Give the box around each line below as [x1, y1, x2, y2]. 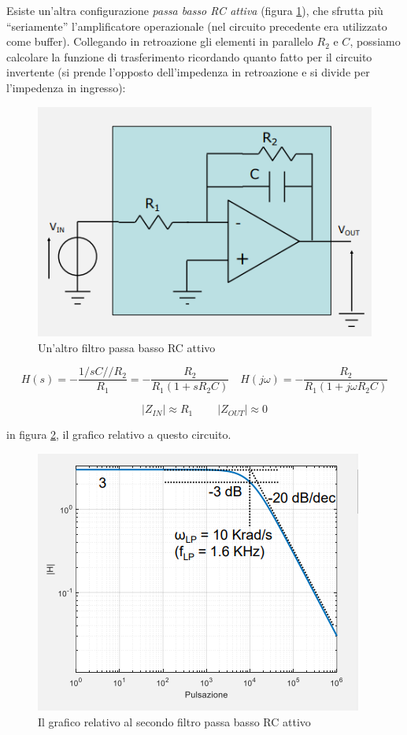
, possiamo [350, 33, 401, 50]
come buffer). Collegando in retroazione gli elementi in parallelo [6, 33, 313, 50]
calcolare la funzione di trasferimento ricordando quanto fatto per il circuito [6, 48, 372, 65]
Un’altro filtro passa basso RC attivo [38, 339, 216, 355]
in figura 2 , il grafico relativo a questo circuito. [6, 426, 231, 443]
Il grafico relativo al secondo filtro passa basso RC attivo [38, 713, 311, 729]
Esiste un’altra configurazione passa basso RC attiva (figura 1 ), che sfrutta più [6, 2, 383, 18]
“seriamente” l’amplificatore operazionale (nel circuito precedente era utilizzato [6, 17, 387, 34]
